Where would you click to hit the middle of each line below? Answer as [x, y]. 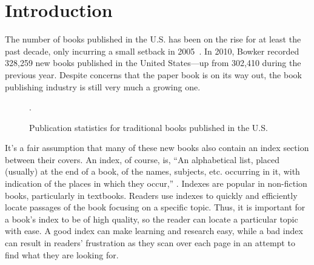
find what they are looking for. [62, 254]
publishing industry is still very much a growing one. [103, 86]
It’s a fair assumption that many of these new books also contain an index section [157, 148]
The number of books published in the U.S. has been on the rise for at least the [153, 39]
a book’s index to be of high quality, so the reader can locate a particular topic [152, 219]
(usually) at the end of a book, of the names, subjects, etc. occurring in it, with [152, 171]
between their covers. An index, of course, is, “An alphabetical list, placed [142, 159]
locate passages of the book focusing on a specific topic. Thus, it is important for [155, 207]
